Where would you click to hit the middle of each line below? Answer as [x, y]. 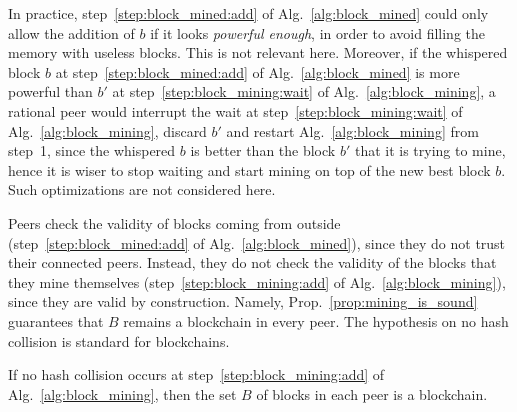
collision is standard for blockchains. [119, 340]
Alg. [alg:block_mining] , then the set [122, 393]
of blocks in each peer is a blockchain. [372, 393]
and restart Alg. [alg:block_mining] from [352, 130]
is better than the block [263, 150]
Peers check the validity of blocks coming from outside [174, 222]
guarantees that [56, 320]
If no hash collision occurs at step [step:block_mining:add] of [196, 374]
